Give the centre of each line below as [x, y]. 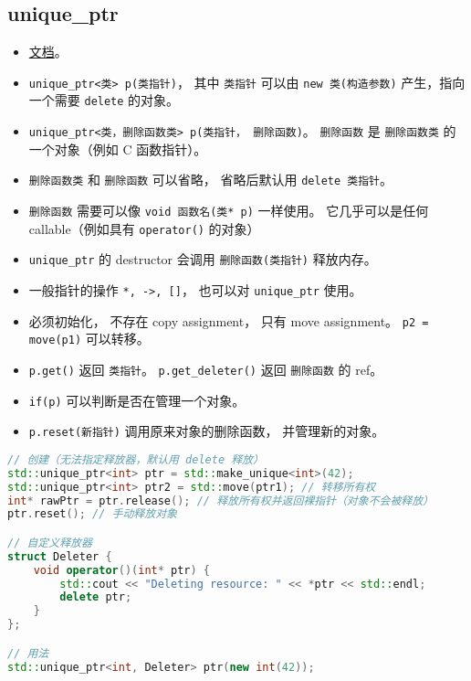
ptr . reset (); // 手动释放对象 [92, 514]
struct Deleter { [60, 556]
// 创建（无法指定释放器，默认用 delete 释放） [136, 459]
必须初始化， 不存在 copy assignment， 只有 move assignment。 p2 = [229, 320]
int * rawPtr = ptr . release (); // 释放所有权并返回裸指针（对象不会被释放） [220, 500]
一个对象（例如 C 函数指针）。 [118, 149]
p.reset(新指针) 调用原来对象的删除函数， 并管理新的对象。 [207, 431]
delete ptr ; [96, 597]
